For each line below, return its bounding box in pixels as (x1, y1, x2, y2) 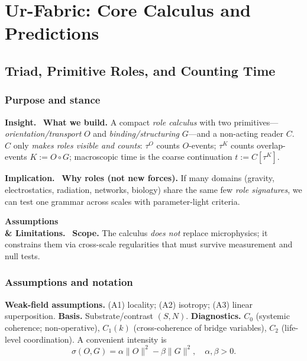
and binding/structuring (93, 127, 180, 140)
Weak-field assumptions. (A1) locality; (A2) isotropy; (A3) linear (5, 298, 253, 310)
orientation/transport (5, 127, 82, 140)
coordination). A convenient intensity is (23, 333, 167, 345)
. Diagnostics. (186, 310, 241, 322)
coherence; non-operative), (5, 321, 100, 333)
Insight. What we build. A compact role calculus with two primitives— (5, 115, 279, 128)
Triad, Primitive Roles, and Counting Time (5, 61, 276, 79)
